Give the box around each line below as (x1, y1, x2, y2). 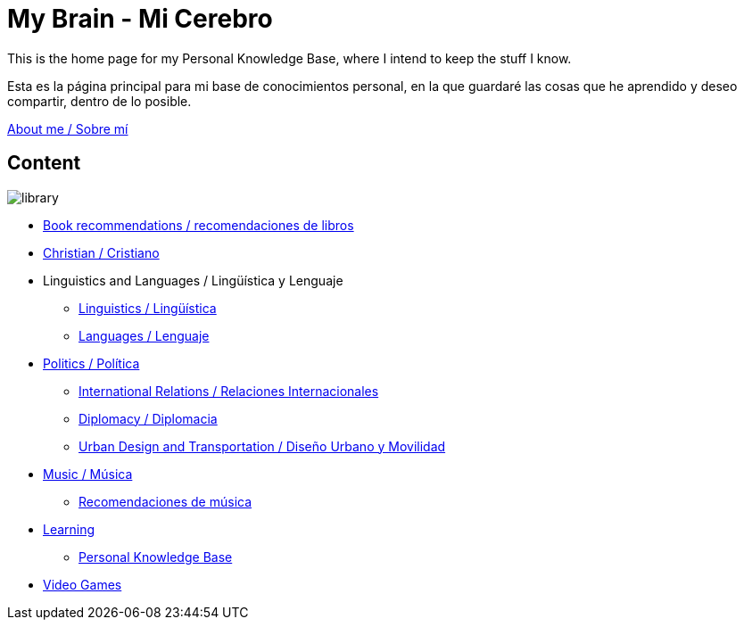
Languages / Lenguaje (79, 327, 210, 343)
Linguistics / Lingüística (79, 300, 217, 316)
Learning (43, 521, 95, 537)
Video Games (43, 576, 122, 592)
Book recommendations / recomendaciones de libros (43, 217, 354, 233)
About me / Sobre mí (7, 120, 128, 136)
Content (7, 152, 81, 175)
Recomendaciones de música (79, 493, 252, 509)
